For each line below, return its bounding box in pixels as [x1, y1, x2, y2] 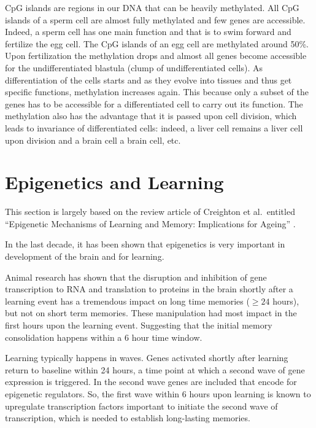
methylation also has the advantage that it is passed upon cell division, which [5, 109, 297, 122]
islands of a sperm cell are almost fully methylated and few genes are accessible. [5, 13, 306, 26]
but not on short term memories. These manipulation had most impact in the [5, 306, 297, 319]
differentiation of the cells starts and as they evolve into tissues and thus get [5, 73, 292, 86]
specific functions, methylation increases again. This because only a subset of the [5, 85, 309, 98]
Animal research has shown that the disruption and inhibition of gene [5, 270, 267, 283]
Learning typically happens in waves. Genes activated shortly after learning [5, 351, 288, 364]
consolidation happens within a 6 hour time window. [5, 330, 202, 343]
